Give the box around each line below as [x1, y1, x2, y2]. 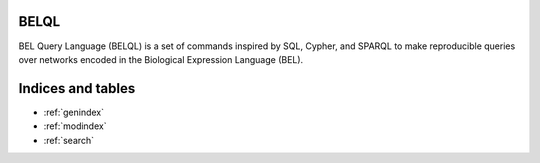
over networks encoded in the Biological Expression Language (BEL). [18, 53, 304, 65]
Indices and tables [18, 80, 136, 97]
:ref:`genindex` [43, 106, 105, 118]
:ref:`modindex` [43, 120, 107, 132]
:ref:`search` [43, 134, 95, 146]
